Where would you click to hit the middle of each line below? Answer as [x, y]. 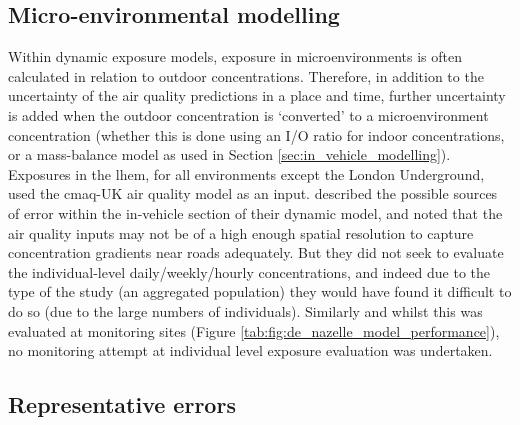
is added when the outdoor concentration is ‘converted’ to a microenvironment [248, 114]
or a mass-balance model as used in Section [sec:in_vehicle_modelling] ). [229, 154]
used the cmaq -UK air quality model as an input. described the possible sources [253, 193]
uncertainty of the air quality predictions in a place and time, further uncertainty [257, 95]
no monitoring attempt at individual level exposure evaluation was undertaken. [250, 350]
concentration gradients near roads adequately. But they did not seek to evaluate [256, 252]
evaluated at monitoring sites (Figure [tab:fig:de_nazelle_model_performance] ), [254, 330]
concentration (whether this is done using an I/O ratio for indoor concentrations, [256, 134]
